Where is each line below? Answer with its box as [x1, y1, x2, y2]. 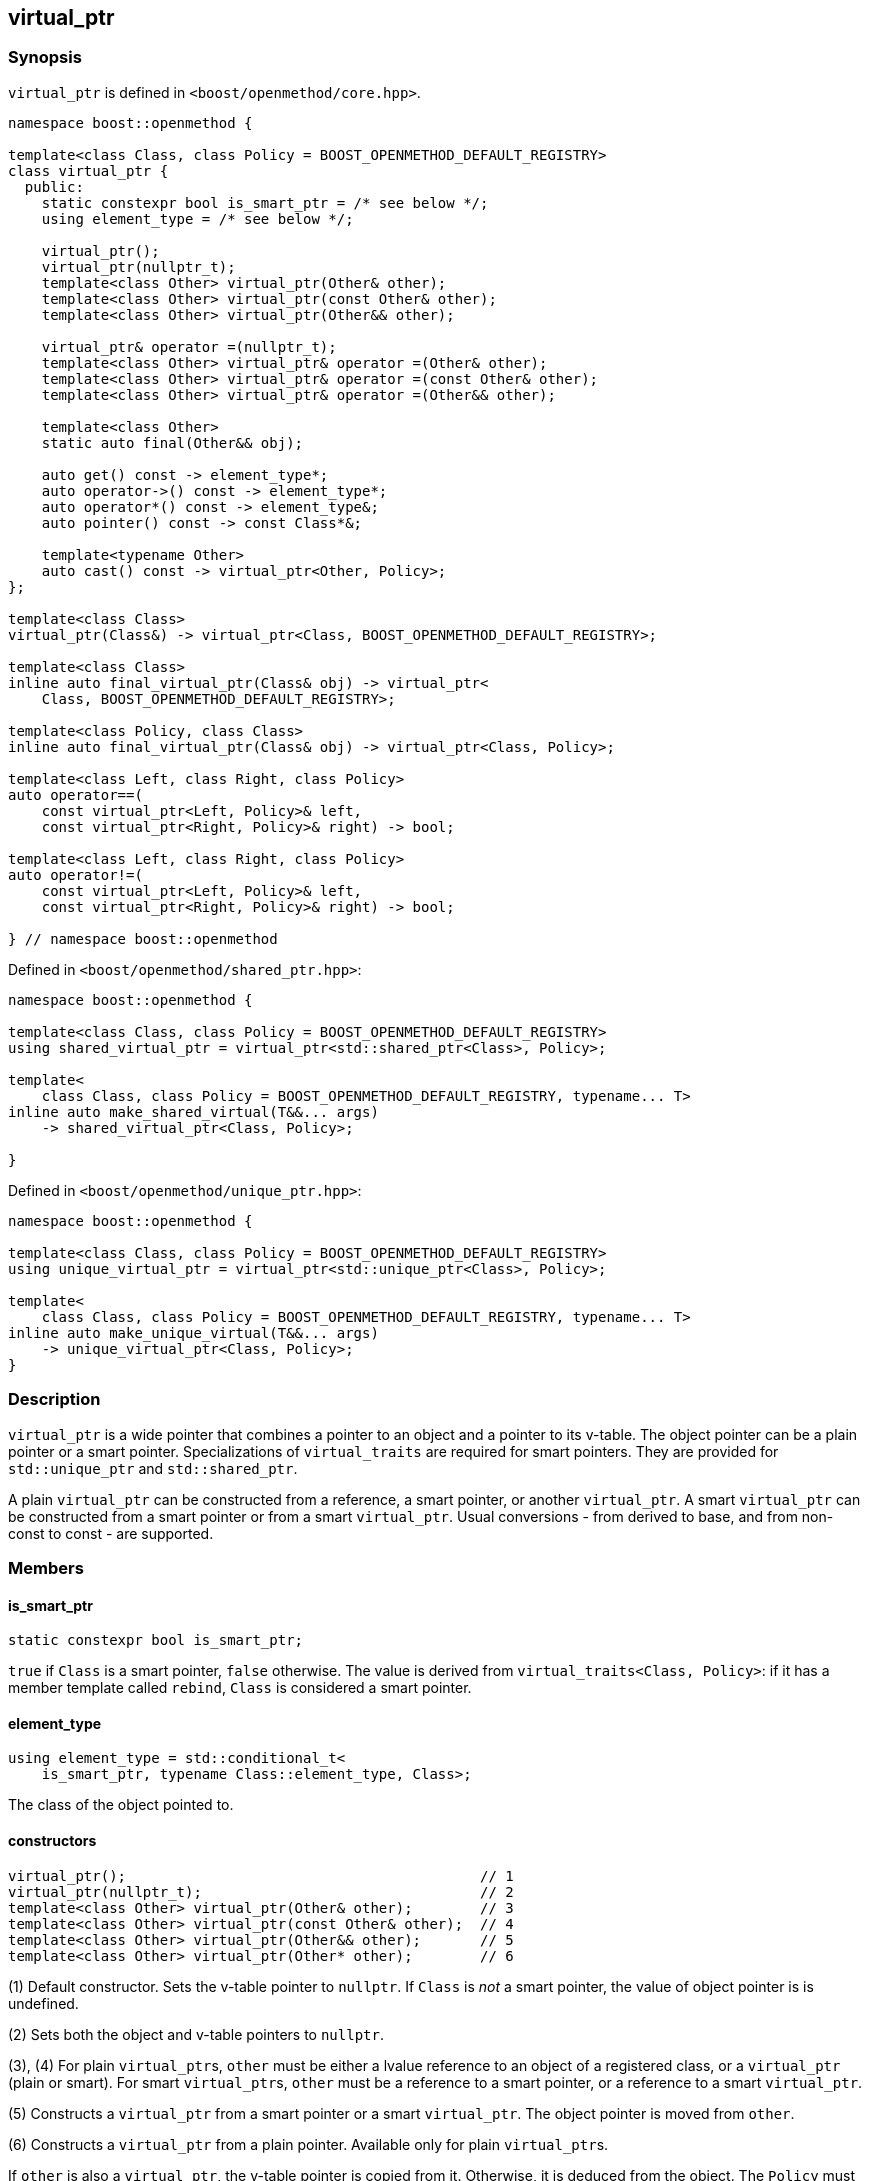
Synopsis [8, 47, 82, 68]
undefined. [8, 1994, 79, 2012]
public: [24, 178, 84, 195]
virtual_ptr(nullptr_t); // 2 [8, 1883, 514, 1900]
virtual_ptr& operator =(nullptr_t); [41, 338, 337, 355]
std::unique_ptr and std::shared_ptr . [8, 1459, 298, 1477]
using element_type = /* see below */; [41, 210, 354, 227]
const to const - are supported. [8, 1524, 214, 1542]
